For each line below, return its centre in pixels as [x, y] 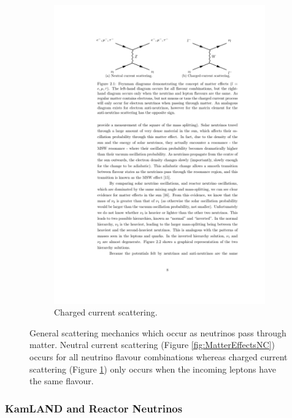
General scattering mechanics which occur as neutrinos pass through [158, 332]
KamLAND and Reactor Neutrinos [94, 408]
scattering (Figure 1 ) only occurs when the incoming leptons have [153, 369]
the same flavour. [62, 381]
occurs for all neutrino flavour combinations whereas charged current [159, 356]
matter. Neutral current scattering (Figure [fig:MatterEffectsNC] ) [152, 345]
